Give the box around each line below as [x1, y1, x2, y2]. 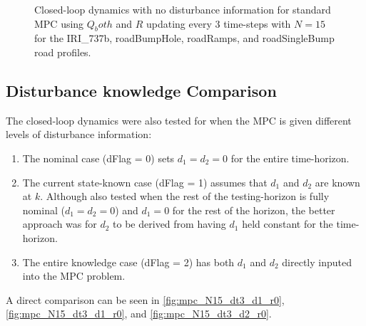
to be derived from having [113, 216, 226, 231]
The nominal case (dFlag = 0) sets [22, 150, 175, 165]
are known [315, 174, 360, 189]
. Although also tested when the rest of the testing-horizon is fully [40, 189, 330, 204]
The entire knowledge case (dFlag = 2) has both [22, 254, 235, 269]
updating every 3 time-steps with [146, 16, 291, 31]
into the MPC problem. [22, 268, 126, 283]
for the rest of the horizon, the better [172, 202, 335, 217]
